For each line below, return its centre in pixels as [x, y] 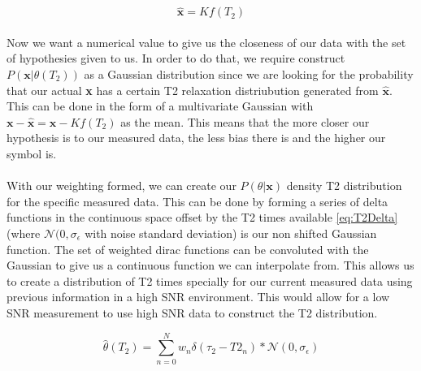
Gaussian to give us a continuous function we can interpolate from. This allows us [210, 265]
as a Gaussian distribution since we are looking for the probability [249, 74]
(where [24, 233]
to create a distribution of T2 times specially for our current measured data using [210, 280]
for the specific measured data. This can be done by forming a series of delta [197, 201]
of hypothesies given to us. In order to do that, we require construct [176, 58]
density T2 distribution [344, 185]
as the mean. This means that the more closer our [245, 121]
